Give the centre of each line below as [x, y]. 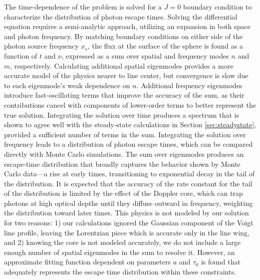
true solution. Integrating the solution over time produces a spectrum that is [122, 114]
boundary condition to [217, 7]
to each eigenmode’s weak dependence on [67, 85]
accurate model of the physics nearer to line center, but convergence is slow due [126, 75]
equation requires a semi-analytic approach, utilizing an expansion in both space [127, 26]
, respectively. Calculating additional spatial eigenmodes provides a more [122, 65]
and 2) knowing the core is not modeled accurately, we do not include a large [122, 242]
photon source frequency [42, 46]
